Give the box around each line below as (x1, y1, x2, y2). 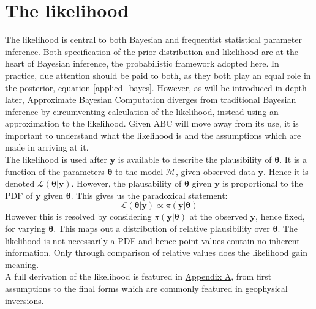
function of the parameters (5, 165, 105, 177)
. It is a (279, 153, 307, 166)
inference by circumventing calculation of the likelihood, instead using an (5, 105, 279, 117)
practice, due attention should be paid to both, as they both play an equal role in (5, 69, 311, 81)
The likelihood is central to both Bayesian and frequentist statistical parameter (5, 33, 302, 46)
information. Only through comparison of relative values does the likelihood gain (5, 246, 307, 259)
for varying (5, 222, 46, 235)
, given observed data (175, 165, 255, 177)
